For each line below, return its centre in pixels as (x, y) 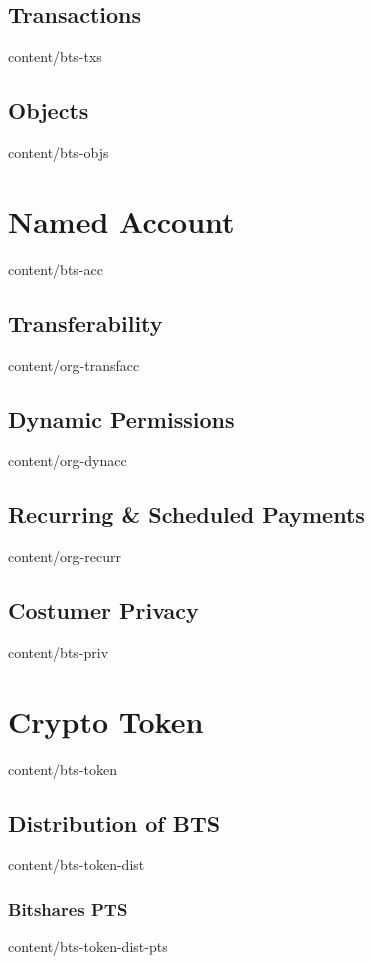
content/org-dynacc (67, 460)
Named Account (121, 220)
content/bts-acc (55, 268)
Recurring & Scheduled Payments (186, 514)
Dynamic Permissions (121, 418)
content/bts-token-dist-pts (88, 946)
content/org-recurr (64, 556)
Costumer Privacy (103, 610)
